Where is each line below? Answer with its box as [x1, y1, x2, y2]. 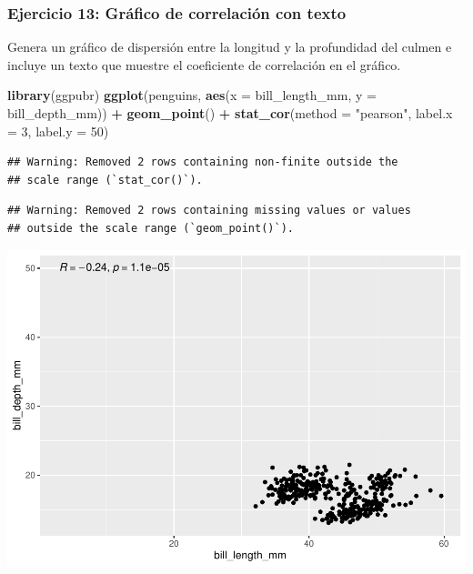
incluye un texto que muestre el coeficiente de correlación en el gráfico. [7, 55, 401, 74]
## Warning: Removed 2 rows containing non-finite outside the [7, 156, 398, 169]
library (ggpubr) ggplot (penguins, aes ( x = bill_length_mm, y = [7, 86, 377, 105]
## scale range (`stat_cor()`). [7, 173, 203, 186]
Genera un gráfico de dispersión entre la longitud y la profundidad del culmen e [7, 37, 452, 56]
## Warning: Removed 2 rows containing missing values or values [7, 204, 411, 217]
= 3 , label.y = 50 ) [7, 121, 109, 140]
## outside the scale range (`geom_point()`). [7, 221, 294, 235]
